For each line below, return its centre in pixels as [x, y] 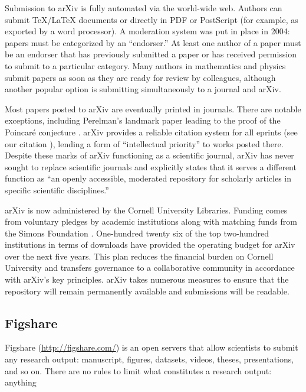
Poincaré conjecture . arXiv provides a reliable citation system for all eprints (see [151, 132]
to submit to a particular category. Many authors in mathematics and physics [145, 65]
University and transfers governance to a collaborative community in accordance [150, 268]
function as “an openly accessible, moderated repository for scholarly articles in [148, 178]
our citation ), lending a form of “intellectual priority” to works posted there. [144, 143]
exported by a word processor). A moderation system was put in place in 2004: [147, 31]
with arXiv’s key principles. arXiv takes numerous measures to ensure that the [147, 279]
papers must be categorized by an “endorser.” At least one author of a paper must [153, 42]
